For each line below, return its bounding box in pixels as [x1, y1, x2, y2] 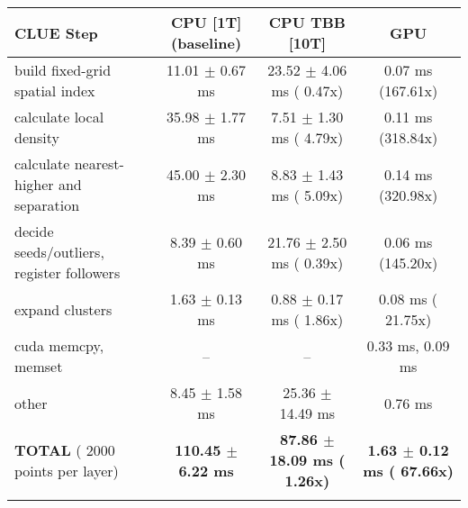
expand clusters [14, 298, 112, 320]
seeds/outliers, [14, 241, 104, 262]
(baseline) [171, 32, 242, 53]
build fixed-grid [14, 59, 112, 80]
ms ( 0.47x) [271, 80, 344, 101]
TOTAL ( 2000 [14, 439, 115, 460]
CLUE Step [14, 22, 98, 43]
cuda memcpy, [14, 335, 104, 356]
